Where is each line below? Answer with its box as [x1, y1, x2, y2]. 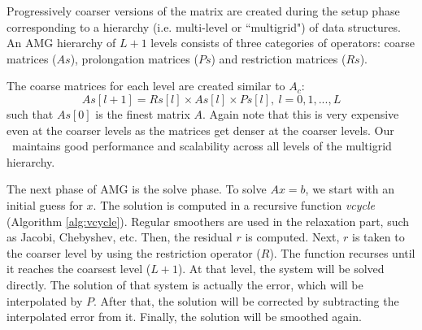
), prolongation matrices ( [70, 50, 198, 67]
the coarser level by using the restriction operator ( [7, 244, 261, 261]
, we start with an [305, 180, 394, 198]
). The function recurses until [269, 244, 415, 261]
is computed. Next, [245, 228, 340, 245]
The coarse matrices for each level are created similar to [7, 77, 285, 94]
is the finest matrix [95, 105, 190, 122]
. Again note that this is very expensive [202, 105, 399, 122]
